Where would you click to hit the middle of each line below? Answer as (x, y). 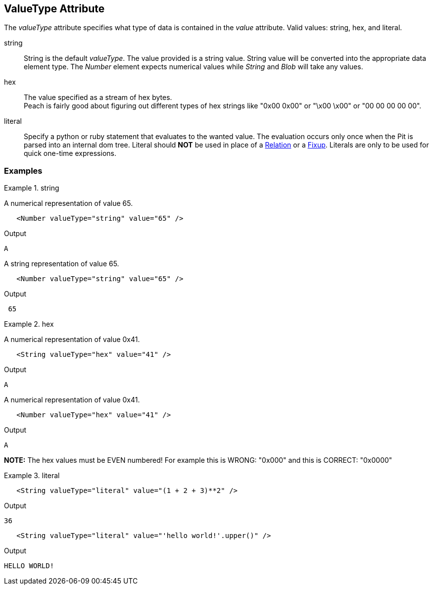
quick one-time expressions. (70, 153)
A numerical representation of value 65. (69, 203)
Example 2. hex (29, 324)
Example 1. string (32, 188)
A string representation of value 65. (62, 264)
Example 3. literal (32, 476)
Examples (23, 171)
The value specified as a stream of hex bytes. (98, 98)
